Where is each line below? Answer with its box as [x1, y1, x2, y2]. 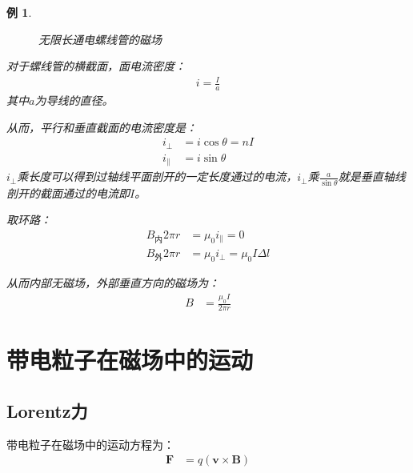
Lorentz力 [6, 398, 88, 423]
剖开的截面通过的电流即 [6, 184, 130, 201]
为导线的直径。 [34, 92, 114, 109]
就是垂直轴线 [338, 168, 406, 185]
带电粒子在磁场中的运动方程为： [6, 435, 174, 452]
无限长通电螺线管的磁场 [38, 30, 162, 47]
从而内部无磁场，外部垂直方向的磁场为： [6, 275, 219, 291]
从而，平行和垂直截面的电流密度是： [6, 118, 197, 135]
